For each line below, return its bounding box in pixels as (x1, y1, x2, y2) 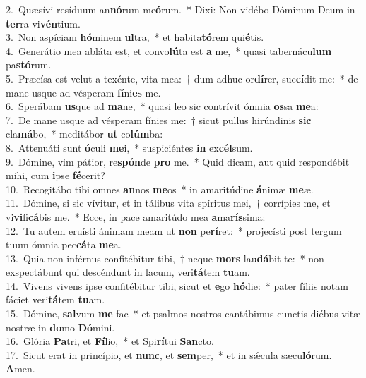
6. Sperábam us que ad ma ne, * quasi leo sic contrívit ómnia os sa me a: (6, 99, 319, 114)
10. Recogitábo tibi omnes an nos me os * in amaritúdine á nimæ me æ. (6, 181, 314, 196)
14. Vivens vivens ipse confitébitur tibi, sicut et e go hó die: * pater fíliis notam (6, 278, 348, 293)
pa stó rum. (6, 57, 52, 72)
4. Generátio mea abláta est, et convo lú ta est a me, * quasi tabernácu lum (6, 43, 332, 58)
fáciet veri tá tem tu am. (6, 292, 105, 307)
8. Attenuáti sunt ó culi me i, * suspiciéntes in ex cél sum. (6, 140, 253, 154)
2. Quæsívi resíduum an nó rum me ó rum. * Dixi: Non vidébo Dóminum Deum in (6, 2, 355, 16)
